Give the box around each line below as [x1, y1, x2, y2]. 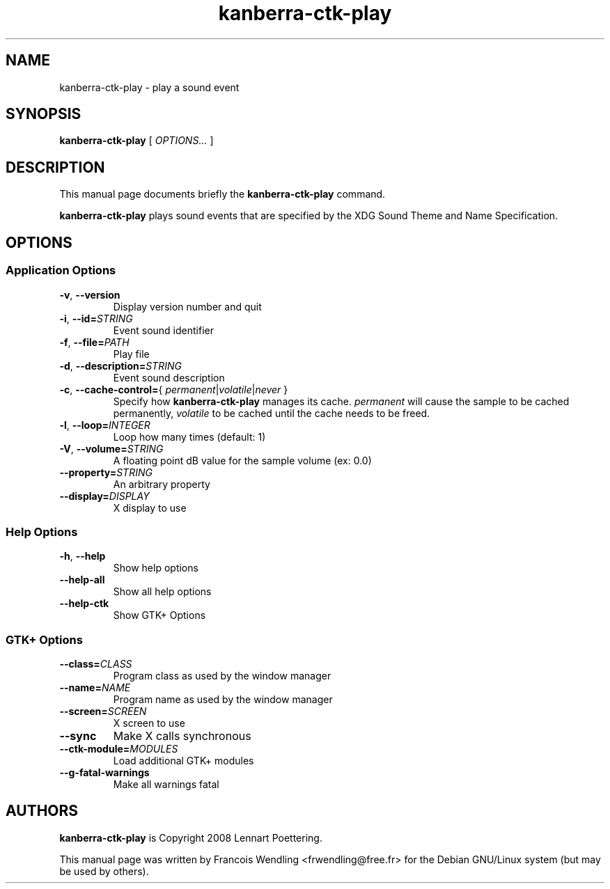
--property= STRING [59, 466, 152, 478]
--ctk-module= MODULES [59, 743, 178, 755]
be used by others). [59, 865, 149, 877]
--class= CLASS [59, 658, 132, 670]
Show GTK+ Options [113, 609, 206, 622]
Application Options [6, 263, 116, 278]
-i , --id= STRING [59, 312, 133, 324]
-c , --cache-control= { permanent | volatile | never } [59, 383, 288, 395]
